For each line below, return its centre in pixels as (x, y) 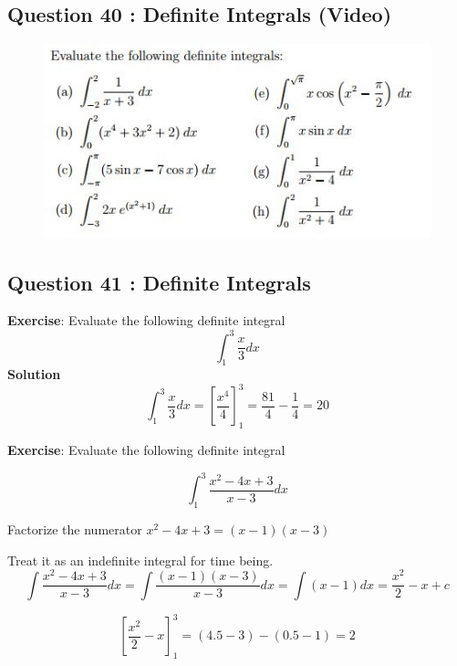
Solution (34, 374)
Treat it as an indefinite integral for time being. (140, 560)
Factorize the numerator (75, 529)
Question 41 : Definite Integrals (159, 282)
